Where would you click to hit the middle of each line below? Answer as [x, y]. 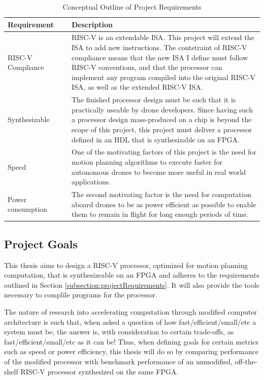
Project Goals [41, 243]
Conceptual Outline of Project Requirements [132, 7]
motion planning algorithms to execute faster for [147, 162]
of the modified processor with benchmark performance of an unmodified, [118, 361]
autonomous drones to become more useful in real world [159, 172]
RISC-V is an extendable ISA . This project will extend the [163, 37]
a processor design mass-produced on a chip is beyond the [162, 119]
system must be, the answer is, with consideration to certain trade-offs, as [119, 332]
